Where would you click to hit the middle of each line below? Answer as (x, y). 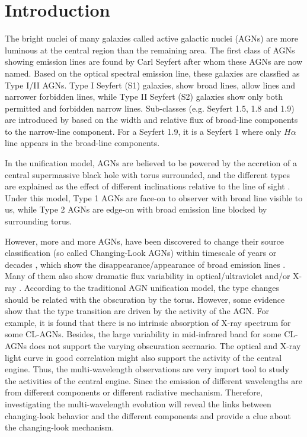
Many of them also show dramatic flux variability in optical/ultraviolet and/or (148, 276)
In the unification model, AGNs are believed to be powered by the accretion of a (151, 163)
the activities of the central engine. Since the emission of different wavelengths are (154, 380)
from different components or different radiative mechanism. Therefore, (134, 392)
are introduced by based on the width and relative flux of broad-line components (151, 120)
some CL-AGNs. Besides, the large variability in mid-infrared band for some (143, 334)
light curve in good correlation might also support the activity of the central (143, 357)
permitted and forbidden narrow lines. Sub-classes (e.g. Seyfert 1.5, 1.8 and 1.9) (150, 108)
